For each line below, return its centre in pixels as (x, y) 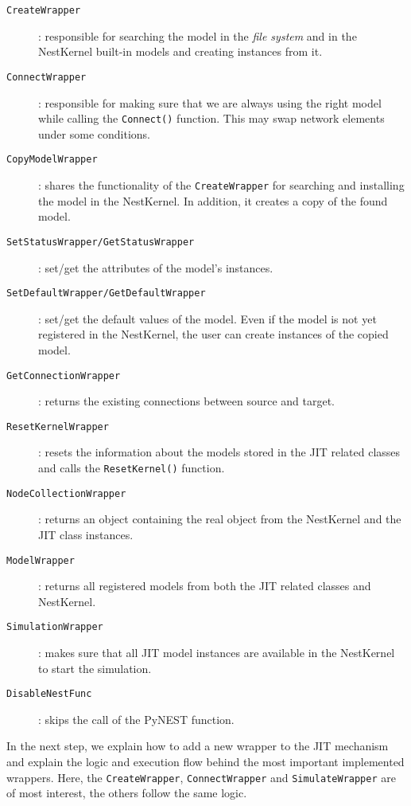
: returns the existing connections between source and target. (187, 401)
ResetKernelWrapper (58, 426)
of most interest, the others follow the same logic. (127, 793)
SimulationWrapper (55, 627)
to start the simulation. (95, 668)
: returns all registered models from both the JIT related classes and (205, 586)
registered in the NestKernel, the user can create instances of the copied (213, 334)
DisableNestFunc (49, 694)
